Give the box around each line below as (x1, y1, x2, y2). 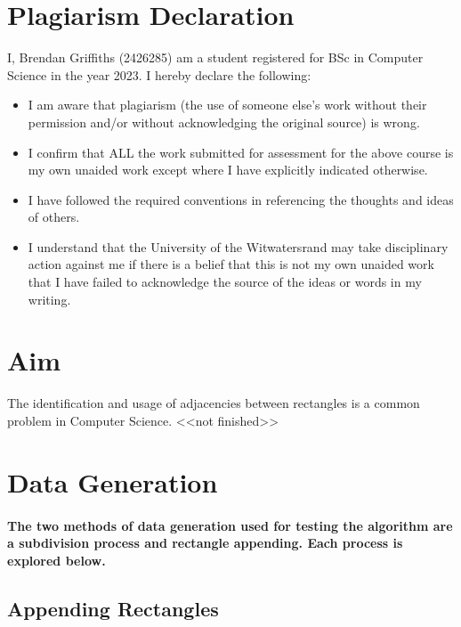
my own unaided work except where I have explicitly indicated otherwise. (28, 160, 428, 179)
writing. (28, 289, 71, 308)
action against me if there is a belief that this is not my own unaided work (28, 255, 434, 273)
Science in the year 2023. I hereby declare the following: (7, 65, 311, 84)
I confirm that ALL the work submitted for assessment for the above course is (28, 142, 454, 161)
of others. (28, 208, 80, 226)
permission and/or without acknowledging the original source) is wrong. (28, 112, 420, 131)
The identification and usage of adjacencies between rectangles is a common (7, 394, 420, 412)
